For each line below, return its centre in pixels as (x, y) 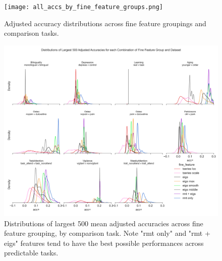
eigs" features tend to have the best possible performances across (104, 243)
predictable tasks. (31, 253)
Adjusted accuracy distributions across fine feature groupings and (105, 23)
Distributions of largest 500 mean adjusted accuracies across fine (104, 223)
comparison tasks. (32, 33)
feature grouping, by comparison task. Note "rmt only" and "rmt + (107, 233)
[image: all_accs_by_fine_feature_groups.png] (84, 7)
